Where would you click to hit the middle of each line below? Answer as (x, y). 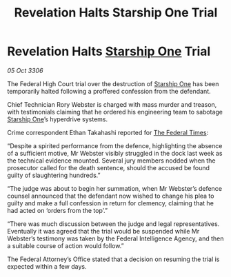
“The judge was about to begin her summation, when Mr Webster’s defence (115, 188)
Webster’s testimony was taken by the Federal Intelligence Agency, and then (115, 238)
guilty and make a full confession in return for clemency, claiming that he (110, 203)
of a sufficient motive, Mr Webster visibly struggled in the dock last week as (115, 153)
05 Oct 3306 (25, 70)
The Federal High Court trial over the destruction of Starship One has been (113, 83)
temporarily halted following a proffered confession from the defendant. (109, 91)
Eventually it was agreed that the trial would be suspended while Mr (103, 231)
